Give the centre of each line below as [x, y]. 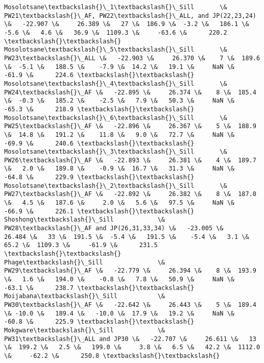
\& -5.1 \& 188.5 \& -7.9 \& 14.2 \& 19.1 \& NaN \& [119, 67]
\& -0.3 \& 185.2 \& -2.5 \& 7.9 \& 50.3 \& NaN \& [119, 101]
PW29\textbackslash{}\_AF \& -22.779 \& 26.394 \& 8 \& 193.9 [130, 271]
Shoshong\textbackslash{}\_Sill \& [85, 220]
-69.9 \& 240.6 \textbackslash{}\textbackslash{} [99, 143]
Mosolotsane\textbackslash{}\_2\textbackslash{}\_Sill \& [116, 186]
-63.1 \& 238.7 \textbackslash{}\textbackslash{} [99, 288]
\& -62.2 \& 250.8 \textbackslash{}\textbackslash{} [112, 356]
